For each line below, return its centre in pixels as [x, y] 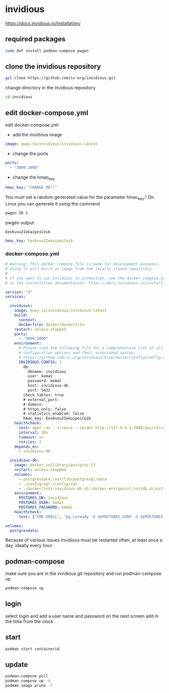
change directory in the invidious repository [50, 88]
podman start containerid [32, 649]
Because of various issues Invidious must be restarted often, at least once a [84, 540]
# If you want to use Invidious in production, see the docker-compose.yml [86, 278]
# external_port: [41, 400]
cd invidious [19, 97]
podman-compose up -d [28, 681]
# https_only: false [45, 409]
